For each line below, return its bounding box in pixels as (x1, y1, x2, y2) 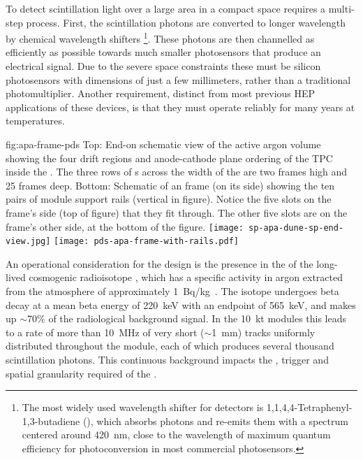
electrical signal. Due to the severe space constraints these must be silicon (6, 59, 321, 73)
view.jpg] (6, 236, 51, 247)
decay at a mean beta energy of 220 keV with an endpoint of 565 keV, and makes (6, 297, 356, 312)
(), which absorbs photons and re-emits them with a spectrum (82, 413, 348, 428)
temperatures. (6, 113, 65, 128)
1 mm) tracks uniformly (212, 324, 316, 339)
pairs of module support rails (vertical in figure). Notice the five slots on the (6, 192, 332, 206)
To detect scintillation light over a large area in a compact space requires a (6, 1, 326, 15)
